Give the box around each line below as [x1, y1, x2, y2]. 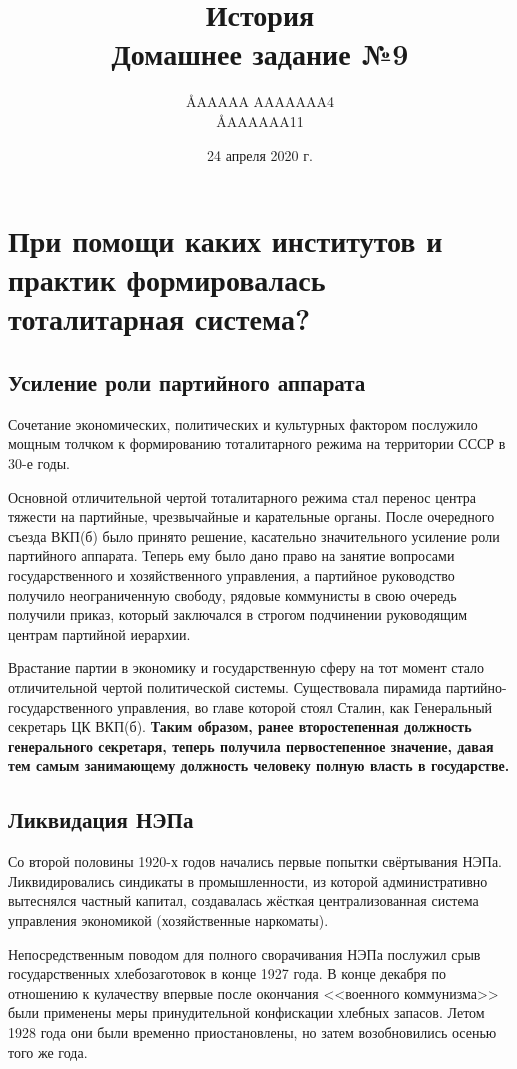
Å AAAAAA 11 [216, 110, 304, 131]
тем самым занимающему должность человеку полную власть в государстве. [8, 755, 510, 776]
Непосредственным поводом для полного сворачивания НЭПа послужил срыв [8, 943, 481, 964]
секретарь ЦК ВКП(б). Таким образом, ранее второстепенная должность [8, 716, 472, 737]
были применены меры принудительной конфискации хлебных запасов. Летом [8, 1002, 485, 1023]
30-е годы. [8, 453, 70, 474]
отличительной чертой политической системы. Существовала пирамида [8, 676, 442, 697]
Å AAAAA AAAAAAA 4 [185, 91, 335, 112]
